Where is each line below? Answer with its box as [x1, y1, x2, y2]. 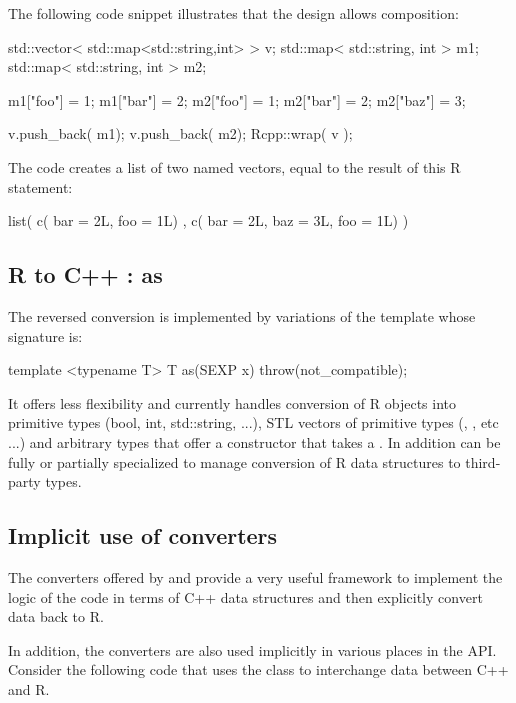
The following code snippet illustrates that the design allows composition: [8, 3, 459, 23]
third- [465, 451, 501, 472]
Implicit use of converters [8, 520, 278, 551]
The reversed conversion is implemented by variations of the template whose [8, 305, 476, 326]
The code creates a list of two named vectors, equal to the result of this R [8, 156, 461, 177]
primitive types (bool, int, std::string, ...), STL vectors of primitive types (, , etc [8, 412, 499, 433]
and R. [8, 678, 50, 699]
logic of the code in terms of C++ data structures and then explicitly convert [8, 586, 483, 607]
